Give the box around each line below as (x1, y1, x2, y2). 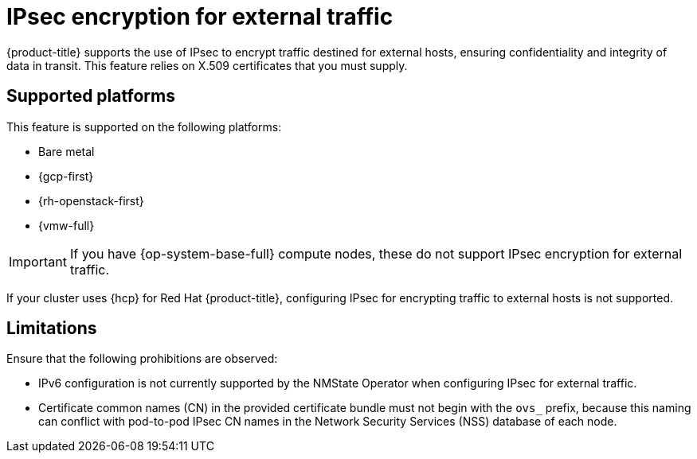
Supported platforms (6, 86, 175, 107)
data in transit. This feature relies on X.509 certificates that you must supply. (6, 58, 408, 72)
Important (9, 253, 67, 270)
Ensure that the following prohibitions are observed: (6, 352, 278, 366)
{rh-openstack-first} (38, 193, 144, 208)
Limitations (6, 318, 97, 339)
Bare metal (38, 144, 95, 158)
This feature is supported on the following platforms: (6, 119, 282, 134)
